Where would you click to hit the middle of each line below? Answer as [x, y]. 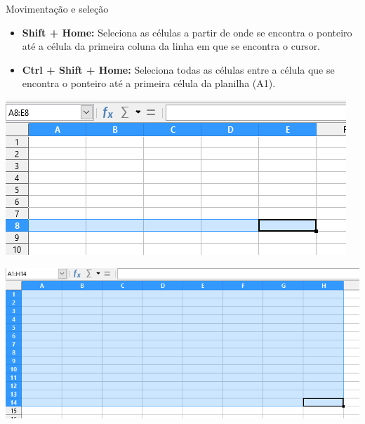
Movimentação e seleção [57, 8]
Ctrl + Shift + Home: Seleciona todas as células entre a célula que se [178, 69]
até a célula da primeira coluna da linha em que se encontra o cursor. [171, 46]
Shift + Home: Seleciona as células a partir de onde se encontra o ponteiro [187, 32]
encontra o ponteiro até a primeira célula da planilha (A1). [149, 83]
